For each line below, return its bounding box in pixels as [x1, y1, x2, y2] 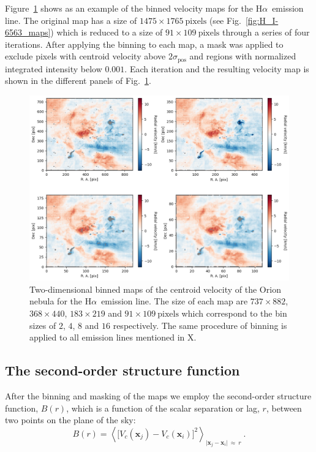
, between [266, 401, 302, 414]
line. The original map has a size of [5, 13, 137, 26]
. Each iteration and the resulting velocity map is [124, 62, 309, 75]
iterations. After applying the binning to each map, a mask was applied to [5, 37, 284, 50]
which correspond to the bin [181, 306, 287, 319]
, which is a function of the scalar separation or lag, [66, 401, 260, 414]
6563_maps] [5, 26, 51, 39]
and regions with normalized [189, 50, 296, 62]
